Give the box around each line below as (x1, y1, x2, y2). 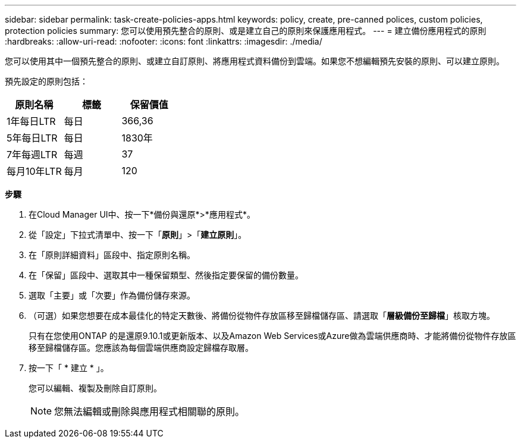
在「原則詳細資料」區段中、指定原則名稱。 (29, 250, 195, 260)
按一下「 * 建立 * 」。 (29, 363, 109, 373)
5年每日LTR (7, 132, 58, 144)
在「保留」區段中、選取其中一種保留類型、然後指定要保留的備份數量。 (29, 270, 303, 280)
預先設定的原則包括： (5, 76, 88, 86)
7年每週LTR (7, 149, 58, 161)
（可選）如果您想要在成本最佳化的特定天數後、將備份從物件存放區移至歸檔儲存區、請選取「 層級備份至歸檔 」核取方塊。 (29, 310, 495, 321)
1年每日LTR (7, 115, 56, 127)
